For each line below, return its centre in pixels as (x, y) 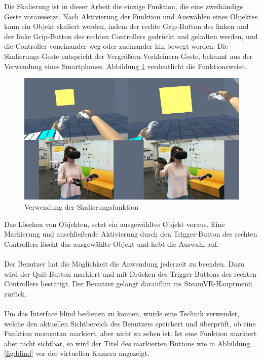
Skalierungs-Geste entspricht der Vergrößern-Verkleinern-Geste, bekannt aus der (128, 56)
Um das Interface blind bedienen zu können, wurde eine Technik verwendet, (122, 313)
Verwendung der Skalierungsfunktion (82, 207)
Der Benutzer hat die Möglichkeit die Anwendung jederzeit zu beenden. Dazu (124, 264)
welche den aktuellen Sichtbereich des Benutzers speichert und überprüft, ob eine (130, 323)
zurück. (15, 293)
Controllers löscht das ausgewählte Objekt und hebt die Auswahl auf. (111, 243)
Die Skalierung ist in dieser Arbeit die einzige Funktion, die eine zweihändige (124, 6)
